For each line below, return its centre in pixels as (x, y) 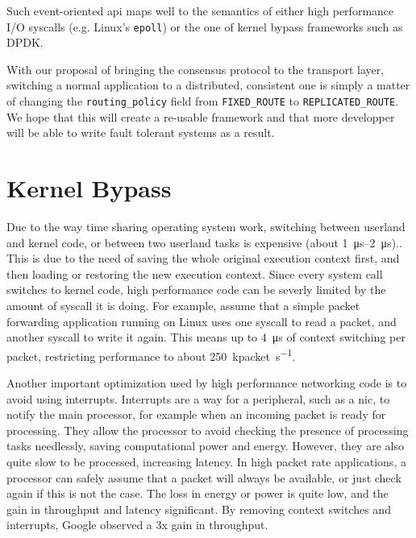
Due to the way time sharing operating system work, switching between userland (206, 226)
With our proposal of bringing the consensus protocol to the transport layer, (196, 69)
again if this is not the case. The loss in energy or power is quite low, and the (198, 493)
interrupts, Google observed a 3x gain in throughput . (137, 525)
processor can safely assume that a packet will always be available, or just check (204, 477)
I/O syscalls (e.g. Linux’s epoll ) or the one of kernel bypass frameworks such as (205, 26)
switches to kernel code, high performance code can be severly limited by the (196, 290)
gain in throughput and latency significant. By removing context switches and (199, 509)
